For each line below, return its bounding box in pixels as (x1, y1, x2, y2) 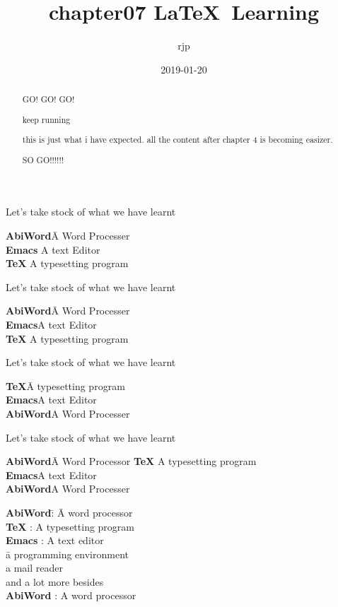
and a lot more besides (6, 574, 104, 589)
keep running (22, 113, 71, 125)
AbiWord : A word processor (6, 588, 136, 603)
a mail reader (6, 560, 63, 575)
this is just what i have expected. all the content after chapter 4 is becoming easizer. (22, 134, 333, 146)
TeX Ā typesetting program (6, 378, 125, 393)
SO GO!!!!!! (22, 153, 64, 165)
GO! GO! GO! (22, 93, 75, 105)
